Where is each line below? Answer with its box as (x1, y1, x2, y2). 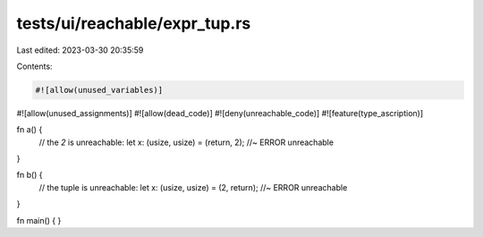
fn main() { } (16, 215, 62, 225)
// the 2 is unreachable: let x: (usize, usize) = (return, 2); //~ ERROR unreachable (38, 137, 335, 148)
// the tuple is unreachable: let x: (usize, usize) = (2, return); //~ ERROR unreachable (38, 182, 348, 192)
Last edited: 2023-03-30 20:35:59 (16, 45, 144, 55)
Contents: (16, 61, 53, 72)
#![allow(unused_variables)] (35, 85, 164, 95)
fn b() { (16, 170, 44, 181)
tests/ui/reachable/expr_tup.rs (16, 13, 251, 33)
